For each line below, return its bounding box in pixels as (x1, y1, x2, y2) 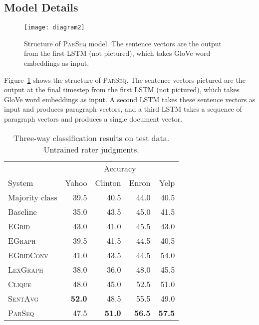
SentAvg (8, 292, 39, 304)
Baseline (8, 205, 37, 217)
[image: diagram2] (24, 24, 85, 31)
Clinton (95, 176, 121, 188)
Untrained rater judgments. (43, 143, 139, 155)
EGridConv (8, 249, 48, 261)
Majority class (8, 191, 57, 203)
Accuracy (104, 162, 136, 174)
